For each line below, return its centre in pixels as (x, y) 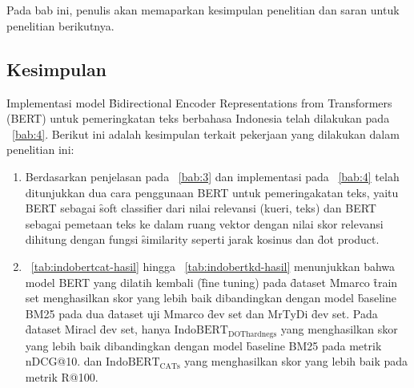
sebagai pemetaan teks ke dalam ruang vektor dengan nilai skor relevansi (204, 223)
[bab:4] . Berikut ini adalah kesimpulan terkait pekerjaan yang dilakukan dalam (206, 133)
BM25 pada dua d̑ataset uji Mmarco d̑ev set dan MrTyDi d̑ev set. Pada (201, 313)
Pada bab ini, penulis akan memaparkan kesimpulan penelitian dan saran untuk (203, 10)
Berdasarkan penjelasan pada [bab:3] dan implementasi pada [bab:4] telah (212, 176)
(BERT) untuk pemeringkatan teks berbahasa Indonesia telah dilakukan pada (198, 118)
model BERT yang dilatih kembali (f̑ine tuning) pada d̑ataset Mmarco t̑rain (211, 282)
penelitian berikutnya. (60, 25)
